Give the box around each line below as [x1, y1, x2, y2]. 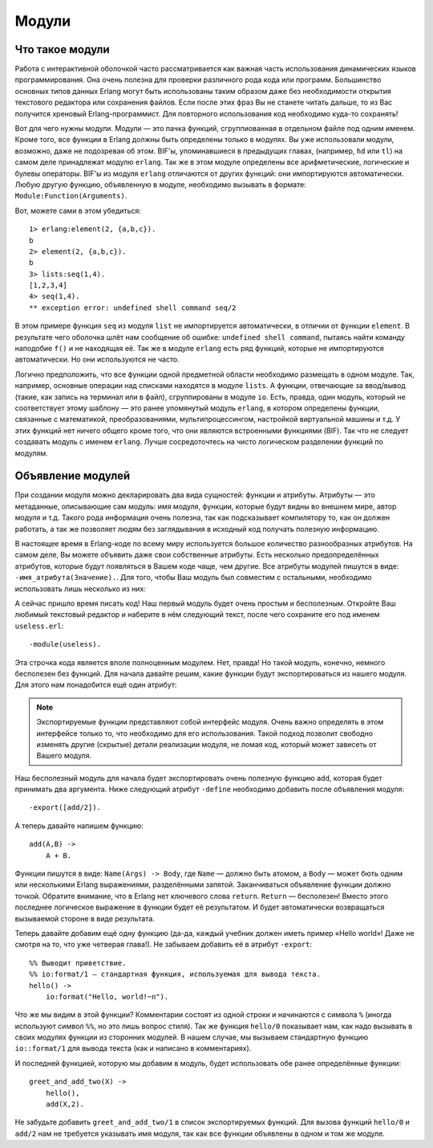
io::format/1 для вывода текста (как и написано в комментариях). [14, 1044, 252, 1053]
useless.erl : [14, 621, 64, 631]
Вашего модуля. [36, 751, 92, 761]
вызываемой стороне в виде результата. [14, 913, 156, 923]
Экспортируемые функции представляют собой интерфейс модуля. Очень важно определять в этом [36, 717, 384, 727]
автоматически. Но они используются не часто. [14, 354, 180, 365]
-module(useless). [29, 639, 102, 649]
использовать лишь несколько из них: [14, 583, 146, 594]
